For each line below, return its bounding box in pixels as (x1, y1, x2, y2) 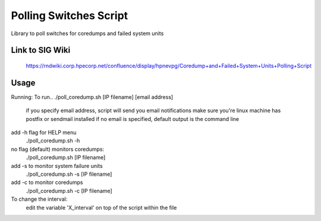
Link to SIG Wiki (11, 45, 71, 55)
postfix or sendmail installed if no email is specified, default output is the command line (26, 115, 240, 122)
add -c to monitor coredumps (11, 179, 83, 186)
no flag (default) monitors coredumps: (11, 145, 105, 152)
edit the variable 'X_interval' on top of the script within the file (26, 204, 177, 211)
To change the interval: (11, 195, 68, 203)
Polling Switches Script (11, 9, 128, 22)
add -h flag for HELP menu (11, 129, 77, 136)
